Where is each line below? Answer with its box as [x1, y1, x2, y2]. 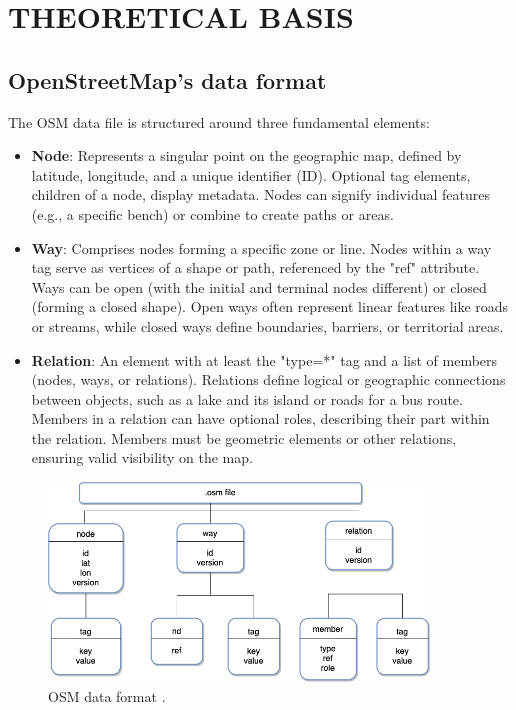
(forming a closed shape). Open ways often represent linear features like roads [31, 296, 509, 317]
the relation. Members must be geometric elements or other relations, [31, 427, 457, 448]
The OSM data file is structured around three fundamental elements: [8, 111, 430, 132]
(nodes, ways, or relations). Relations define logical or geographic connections [31, 369, 506, 390]
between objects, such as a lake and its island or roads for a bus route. [31, 388, 463, 409]
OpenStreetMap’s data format [8, 64, 327, 95]
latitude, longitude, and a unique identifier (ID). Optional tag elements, [31, 164, 471, 185]
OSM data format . [48, 685, 166, 706]
